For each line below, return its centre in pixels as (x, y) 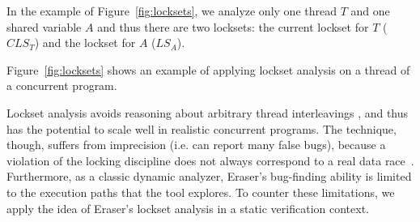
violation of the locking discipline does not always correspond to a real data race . (210, 160)
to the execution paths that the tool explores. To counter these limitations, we (201, 192)
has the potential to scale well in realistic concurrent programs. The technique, (202, 128)
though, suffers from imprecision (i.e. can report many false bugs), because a (196, 145)
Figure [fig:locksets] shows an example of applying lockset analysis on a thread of (208, 69)
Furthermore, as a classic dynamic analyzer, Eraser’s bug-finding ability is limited (209, 176)
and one (370, 11)
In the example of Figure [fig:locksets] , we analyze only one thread (172, 11)
